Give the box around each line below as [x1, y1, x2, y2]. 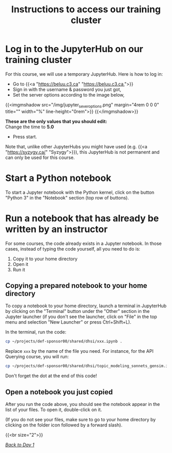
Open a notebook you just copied [5, 388, 113, 396]
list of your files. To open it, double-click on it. [5, 406, 102, 413]
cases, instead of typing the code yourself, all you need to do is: [5, 245, 141, 252]
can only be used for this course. [5, 154, 75, 161]
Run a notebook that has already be [5, 212, 159, 224]
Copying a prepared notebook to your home [5, 281, 147, 290]
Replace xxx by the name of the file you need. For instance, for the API [5, 348, 154, 354]
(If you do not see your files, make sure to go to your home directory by [5, 416, 156, 422]
